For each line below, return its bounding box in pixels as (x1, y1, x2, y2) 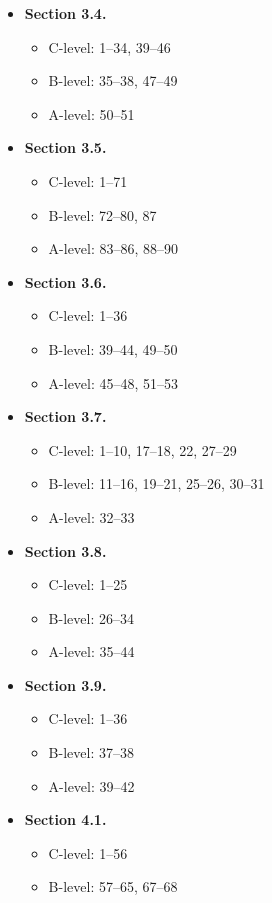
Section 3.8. (24, 540, 107, 561)
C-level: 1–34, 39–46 (48, 36, 171, 57)
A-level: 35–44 (48, 641, 135, 662)
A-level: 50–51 (48, 103, 135, 124)
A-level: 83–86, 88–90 (48, 238, 179, 259)
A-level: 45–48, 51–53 (48, 372, 179, 393)
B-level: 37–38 (48, 742, 134, 763)
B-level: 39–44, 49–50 (48, 338, 178, 359)
